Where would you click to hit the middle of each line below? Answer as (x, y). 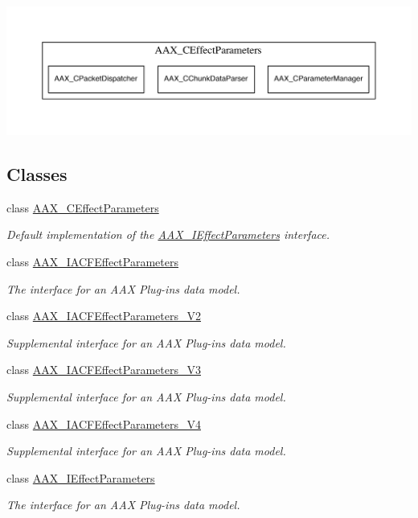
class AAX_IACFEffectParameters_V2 (104, 316)
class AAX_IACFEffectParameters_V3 (104, 370)
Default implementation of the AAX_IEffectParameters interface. (168, 234)
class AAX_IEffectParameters (81, 477)
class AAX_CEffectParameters (83, 207)
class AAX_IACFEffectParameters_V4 (104, 423)
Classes (37, 173)
